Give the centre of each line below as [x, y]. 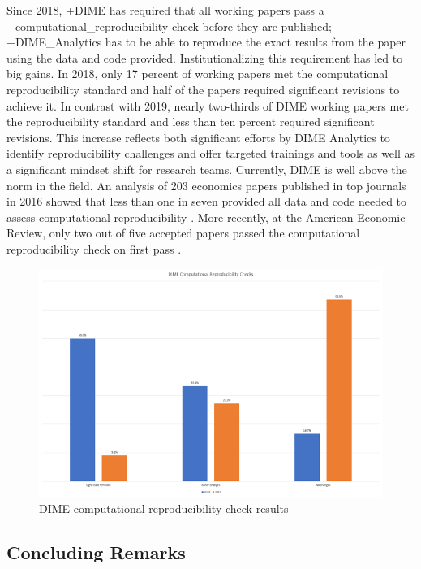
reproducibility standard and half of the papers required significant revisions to [203, 89]
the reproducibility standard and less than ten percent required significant [191, 122]
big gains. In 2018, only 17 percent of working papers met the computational [198, 74]
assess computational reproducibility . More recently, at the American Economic [206, 217]
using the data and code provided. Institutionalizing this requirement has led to [205, 57]
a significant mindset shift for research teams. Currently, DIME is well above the [207, 169]
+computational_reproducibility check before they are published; [169, 26]
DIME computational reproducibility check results [164, 508]
